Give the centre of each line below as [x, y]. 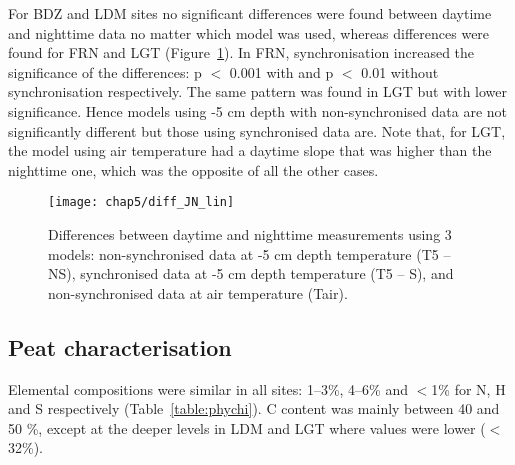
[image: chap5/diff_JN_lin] [141, 202]
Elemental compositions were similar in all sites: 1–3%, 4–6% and [208, 388]
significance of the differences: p [105, 71]
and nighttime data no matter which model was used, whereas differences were [249, 32]
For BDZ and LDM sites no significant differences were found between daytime [250, 13]
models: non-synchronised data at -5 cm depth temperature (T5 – [249, 253]
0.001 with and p [281, 71]
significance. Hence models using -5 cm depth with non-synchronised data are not [257, 110]
